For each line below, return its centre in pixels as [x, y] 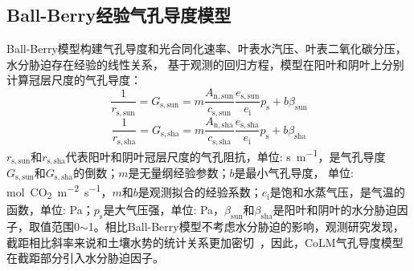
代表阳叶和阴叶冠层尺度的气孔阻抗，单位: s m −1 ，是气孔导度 [225, 155]
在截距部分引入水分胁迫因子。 [85, 258]
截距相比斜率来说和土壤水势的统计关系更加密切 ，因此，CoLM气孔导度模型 [205, 242]
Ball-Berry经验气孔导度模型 [119, 15]
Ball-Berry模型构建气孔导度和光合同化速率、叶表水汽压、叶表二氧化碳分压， [207, 49]
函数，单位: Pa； [50, 210]
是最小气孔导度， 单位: [294, 172]
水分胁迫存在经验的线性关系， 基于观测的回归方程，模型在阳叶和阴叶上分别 [205, 64]
